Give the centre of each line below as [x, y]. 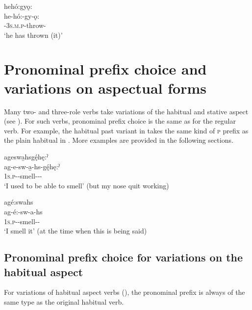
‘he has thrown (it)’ [33, 35]
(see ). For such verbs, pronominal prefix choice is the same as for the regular [120, 121]
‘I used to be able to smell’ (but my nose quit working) [87, 185]
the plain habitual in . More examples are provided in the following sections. [119, 140]
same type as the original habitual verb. [64, 302]
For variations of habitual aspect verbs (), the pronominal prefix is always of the [125, 292]
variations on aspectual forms [105, 88]
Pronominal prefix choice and [105, 68]
